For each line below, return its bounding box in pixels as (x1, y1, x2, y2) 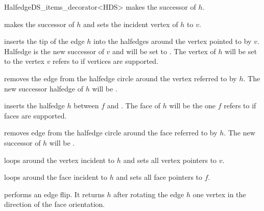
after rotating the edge (113, 189, 184, 199)
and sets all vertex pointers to (123, 154, 217, 165)
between (74, 100, 99, 111)
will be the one (169, 100, 216, 111)
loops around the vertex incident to (4, 154, 115, 165)
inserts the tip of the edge (4, 36, 85, 46)
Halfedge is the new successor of (4, 45, 104, 56)
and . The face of (107, 100, 161, 111)
